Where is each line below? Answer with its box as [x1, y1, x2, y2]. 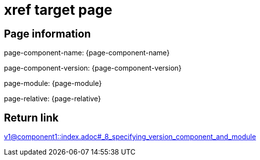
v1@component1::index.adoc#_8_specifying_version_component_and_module [4, 132, 256, 141]
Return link [4, 111, 59, 124]
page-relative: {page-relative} [4, 94, 101, 103]
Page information [4, 27, 91, 40]
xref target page [4, 1, 112, 18]
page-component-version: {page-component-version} [4, 64, 182, 73]
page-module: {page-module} [4, 79, 102, 88]
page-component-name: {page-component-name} [4, 48, 170, 57]
